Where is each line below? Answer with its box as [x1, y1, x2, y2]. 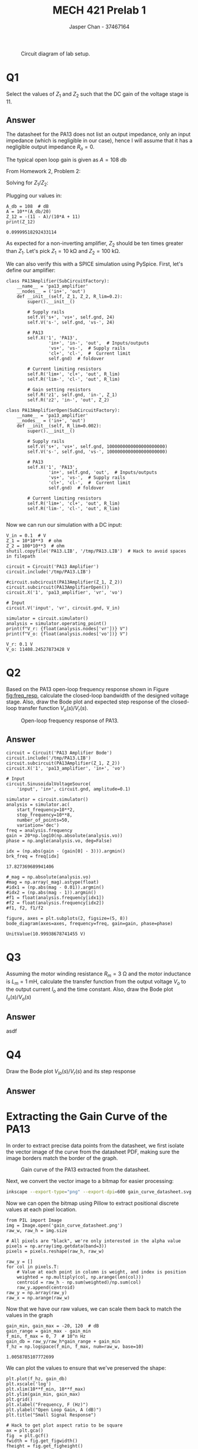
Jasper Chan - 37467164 [69, 23, 130, 30]
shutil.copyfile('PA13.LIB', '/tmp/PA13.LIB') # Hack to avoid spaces [6, 548, 186, 554]
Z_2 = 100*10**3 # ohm [6, 543, 65, 549]
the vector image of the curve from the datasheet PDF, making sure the [6, 1148, 180, 1156]
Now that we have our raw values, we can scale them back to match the [6, 1305, 181, 1312]
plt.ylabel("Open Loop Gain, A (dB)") [6, 1407, 102, 1413]
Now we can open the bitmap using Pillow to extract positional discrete [6, 1200, 179, 1207]
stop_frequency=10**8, [17, 812, 73, 818]
